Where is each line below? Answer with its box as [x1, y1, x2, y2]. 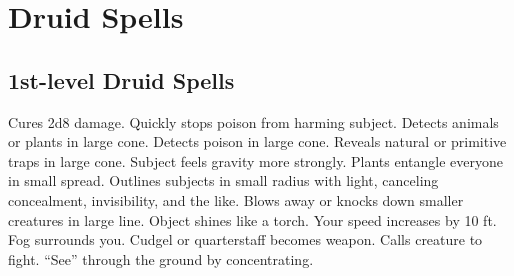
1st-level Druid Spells [8, 64, 235, 95]
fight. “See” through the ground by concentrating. [8, 248, 314, 269]
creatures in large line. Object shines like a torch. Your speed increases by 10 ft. [8, 209, 497, 230]
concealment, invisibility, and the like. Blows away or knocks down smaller [8, 189, 464, 210]
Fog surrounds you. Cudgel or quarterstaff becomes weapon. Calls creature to [8, 229, 483, 250]
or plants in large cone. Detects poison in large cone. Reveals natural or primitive [8, 131, 507, 152]
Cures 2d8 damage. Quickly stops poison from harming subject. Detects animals [8, 111, 499, 132]
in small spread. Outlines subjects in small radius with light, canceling [8, 170, 439, 191]
